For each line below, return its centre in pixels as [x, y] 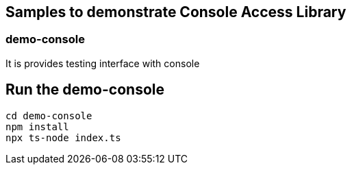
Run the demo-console [85, 90]
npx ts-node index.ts [63, 137]
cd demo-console [49, 116]
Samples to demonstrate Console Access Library [176, 12]
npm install [37, 126]
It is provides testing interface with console [103, 63]
